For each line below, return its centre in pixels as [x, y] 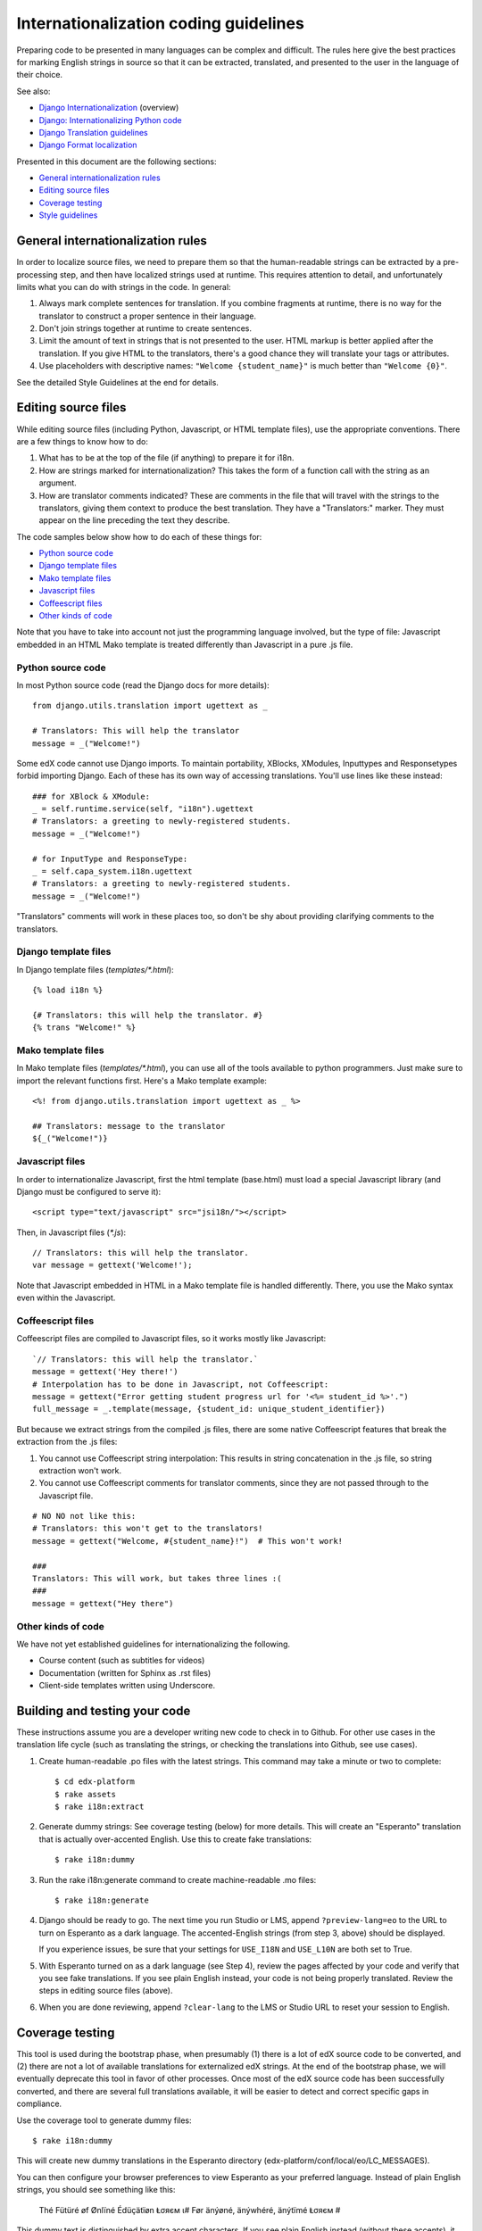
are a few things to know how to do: [83, 441]
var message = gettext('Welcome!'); [112, 1265]
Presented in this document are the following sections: [117, 162]
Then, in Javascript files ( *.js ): [71, 1232]
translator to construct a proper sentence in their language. [147, 316]
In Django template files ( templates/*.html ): [95, 969]
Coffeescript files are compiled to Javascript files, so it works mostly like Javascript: [171, 1339]
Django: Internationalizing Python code [110, 120]
